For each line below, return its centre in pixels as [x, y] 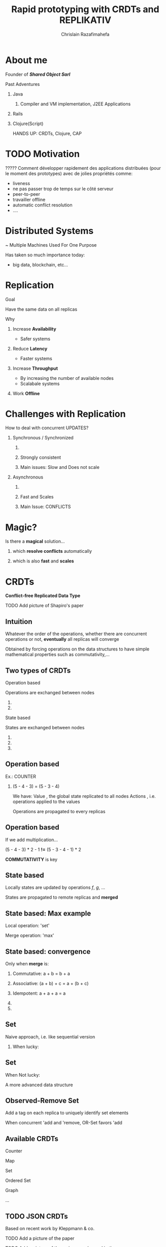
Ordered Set [18, 1180]
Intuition [19, 621]
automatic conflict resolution [42, 205]
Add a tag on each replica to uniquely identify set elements [67, 1113]
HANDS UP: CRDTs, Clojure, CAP [47, 133]
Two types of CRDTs [38, 671]
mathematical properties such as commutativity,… [58, 655]
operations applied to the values [46, 801]
